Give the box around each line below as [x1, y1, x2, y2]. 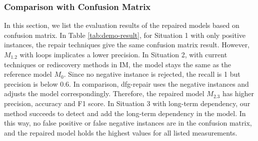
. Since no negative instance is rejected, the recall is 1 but [63, 69, 240, 79]
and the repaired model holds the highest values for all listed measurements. [4, 127, 237, 138]
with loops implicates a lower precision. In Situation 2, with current [19, 49, 227, 59]
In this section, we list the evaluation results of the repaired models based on [4, 20, 239, 30]
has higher [222, 88, 254, 99]
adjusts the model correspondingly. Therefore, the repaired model [4, 88, 204, 99]
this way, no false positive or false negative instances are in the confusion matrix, [4, 118, 252, 128]
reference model [4, 69, 52, 79]
